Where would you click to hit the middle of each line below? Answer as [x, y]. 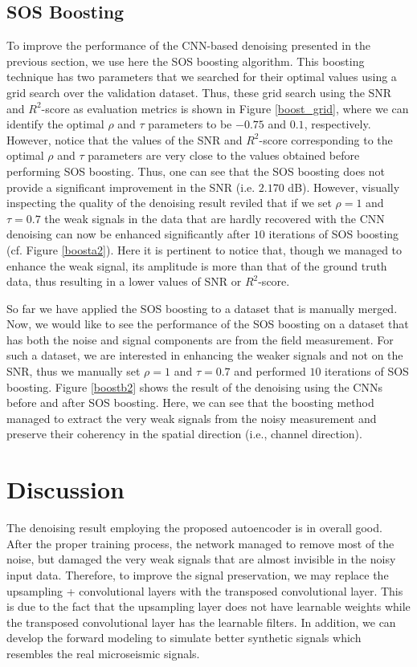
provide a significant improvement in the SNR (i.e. [131, 187]
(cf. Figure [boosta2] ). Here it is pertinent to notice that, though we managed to [204, 249]
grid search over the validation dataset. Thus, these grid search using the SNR [199, 92]
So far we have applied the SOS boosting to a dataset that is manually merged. [202, 308]
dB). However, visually [344, 187]
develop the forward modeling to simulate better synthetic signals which [184, 638]
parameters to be [190, 124]
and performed [270, 371]
